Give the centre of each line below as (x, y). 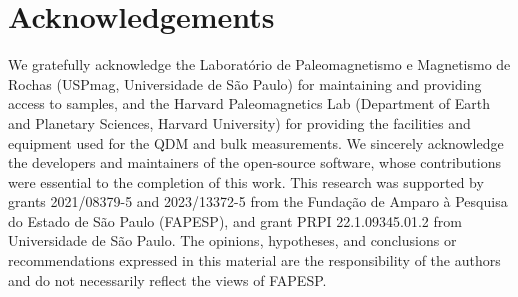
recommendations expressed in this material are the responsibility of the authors (254, 260)
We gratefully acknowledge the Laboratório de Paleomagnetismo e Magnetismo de (259, 64)
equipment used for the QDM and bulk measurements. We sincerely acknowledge (256, 142)
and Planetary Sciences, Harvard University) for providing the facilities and (239, 122)
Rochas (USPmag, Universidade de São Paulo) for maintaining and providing (245, 83)
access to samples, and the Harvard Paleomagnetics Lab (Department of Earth (249, 103)
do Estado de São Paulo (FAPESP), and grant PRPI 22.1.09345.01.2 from (235, 220)
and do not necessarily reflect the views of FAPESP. (167, 279)
